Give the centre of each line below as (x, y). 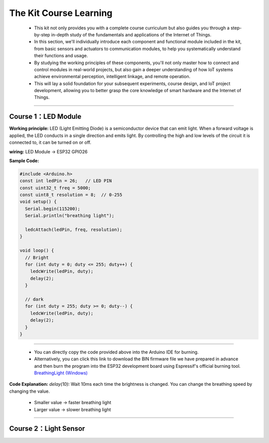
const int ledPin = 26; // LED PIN (66, 181)
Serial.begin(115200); (53, 209)
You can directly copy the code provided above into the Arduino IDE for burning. (116, 352)
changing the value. (29, 391)
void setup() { (38, 202)
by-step (42, 34)
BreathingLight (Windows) (61, 373)
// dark (34, 299)
